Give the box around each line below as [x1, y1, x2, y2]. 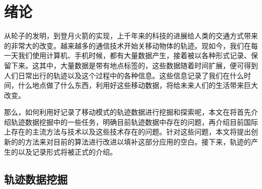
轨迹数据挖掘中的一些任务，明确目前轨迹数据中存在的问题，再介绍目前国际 [11, 116, 258, 127]
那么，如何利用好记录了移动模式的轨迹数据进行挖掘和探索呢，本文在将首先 [4, 107, 251, 117]
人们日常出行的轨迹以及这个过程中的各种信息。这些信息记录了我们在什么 [4, 70, 244, 80]
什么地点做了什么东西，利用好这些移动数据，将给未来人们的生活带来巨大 [18, 80, 258, 90]
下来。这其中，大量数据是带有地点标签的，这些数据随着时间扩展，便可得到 [11, 60, 258, 70]
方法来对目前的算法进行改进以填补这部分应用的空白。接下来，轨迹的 [25, 136, 251, 147]
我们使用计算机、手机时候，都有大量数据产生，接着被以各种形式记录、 [18, 50, 251, 61]
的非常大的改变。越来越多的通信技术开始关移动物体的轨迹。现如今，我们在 [4, 40, 251, 51]
